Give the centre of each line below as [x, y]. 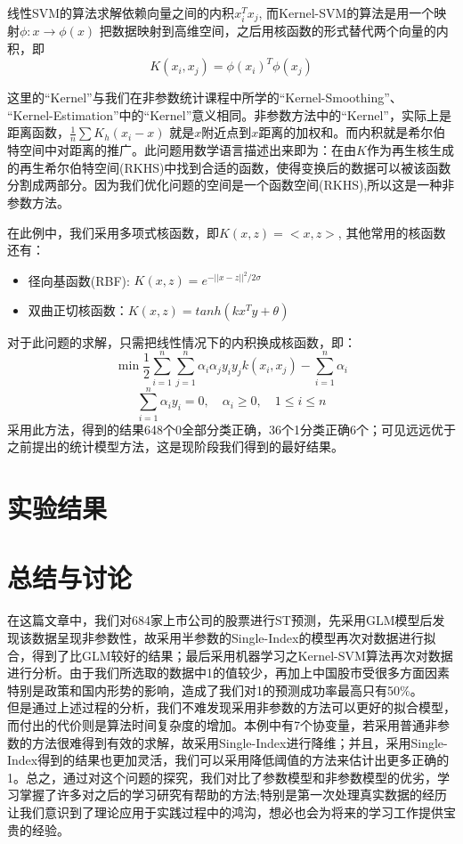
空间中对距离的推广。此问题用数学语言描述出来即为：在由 [187, 150]
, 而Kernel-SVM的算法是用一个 [346, 12]
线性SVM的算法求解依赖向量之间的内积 [121, 12]
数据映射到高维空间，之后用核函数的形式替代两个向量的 [274, 31]
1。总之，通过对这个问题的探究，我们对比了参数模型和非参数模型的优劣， [222, 777]
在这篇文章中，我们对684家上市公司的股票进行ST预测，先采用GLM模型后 [220, 620]
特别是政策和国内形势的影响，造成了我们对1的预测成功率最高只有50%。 [215, 690]
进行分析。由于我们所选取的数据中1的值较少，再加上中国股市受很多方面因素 [228, 673]
